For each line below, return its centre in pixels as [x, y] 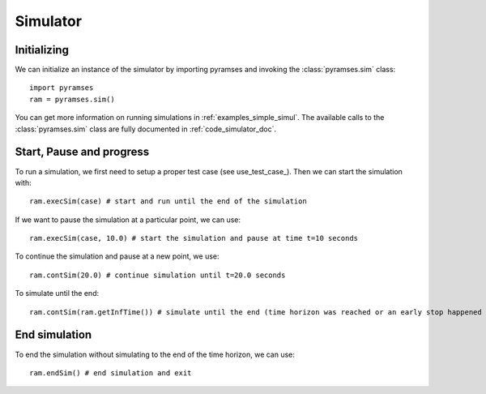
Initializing [42, 50]
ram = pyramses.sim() [72, 99]
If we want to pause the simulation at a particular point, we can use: [128, 220]
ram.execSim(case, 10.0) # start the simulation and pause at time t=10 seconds [194, 238]
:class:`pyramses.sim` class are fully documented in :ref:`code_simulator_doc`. [146, 129]
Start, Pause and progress [82, 152]
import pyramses [62, 88]
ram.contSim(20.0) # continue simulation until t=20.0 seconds [158, 275]
